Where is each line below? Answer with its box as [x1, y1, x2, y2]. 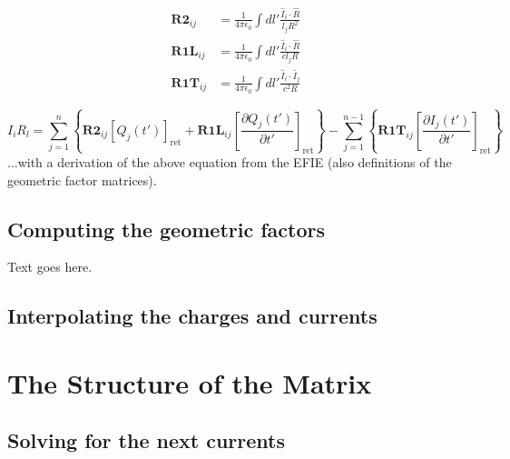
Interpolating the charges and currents [7, 302, 378, 330]
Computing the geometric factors [7, 215, 326, 243]
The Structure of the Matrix [7, 364, 372, 401]
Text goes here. [7, 257, 93, 276]
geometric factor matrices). [7, 170, 157, 189]
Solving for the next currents [7, 426, 285, 454]
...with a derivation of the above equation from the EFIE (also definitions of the [7, 152, 452, 171]
